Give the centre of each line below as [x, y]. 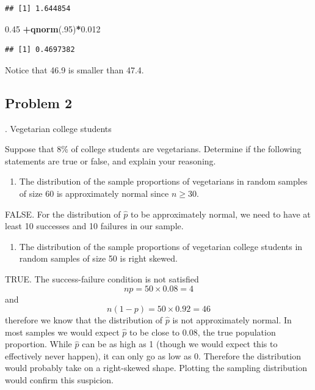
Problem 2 [38, 102]
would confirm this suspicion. [60, 380]
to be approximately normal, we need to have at [220, 214]
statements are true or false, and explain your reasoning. [110, 160]
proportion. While [38, 344]
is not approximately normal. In [232, 320]
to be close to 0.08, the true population [203, 332]
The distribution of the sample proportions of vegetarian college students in [161, 246]
